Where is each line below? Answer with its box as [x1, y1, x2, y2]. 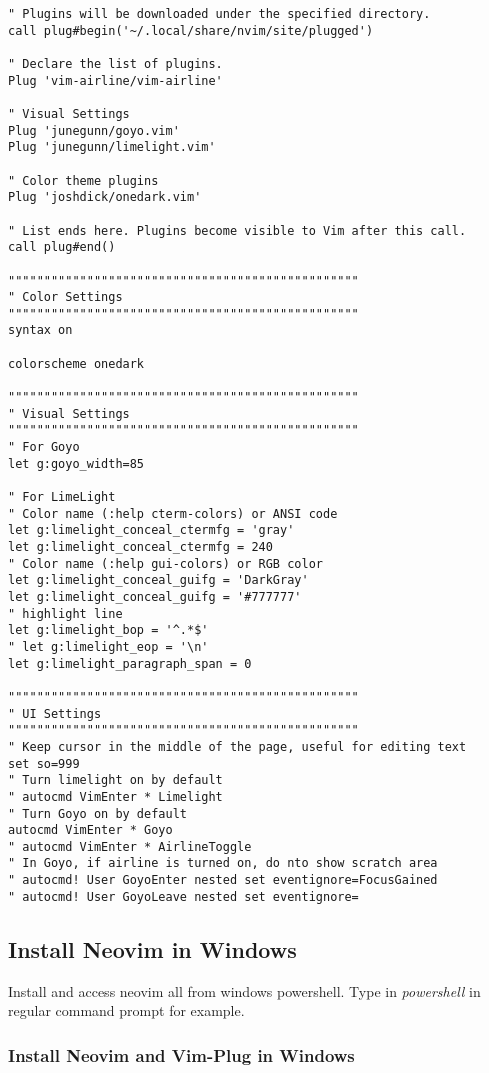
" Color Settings [8, 290, 123, 305]
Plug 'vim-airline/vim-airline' [8, 73, 223, 88]
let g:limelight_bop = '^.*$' [8, 623, 209, 638]
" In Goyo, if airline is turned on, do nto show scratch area [8, 856, 438, 871]
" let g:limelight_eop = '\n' [8, 639, 209, 654]
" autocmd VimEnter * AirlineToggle [8, 839, 252, 854]
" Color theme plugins [8, 173, 159, 188]
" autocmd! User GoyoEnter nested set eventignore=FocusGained [8, 873, 438, 888]
